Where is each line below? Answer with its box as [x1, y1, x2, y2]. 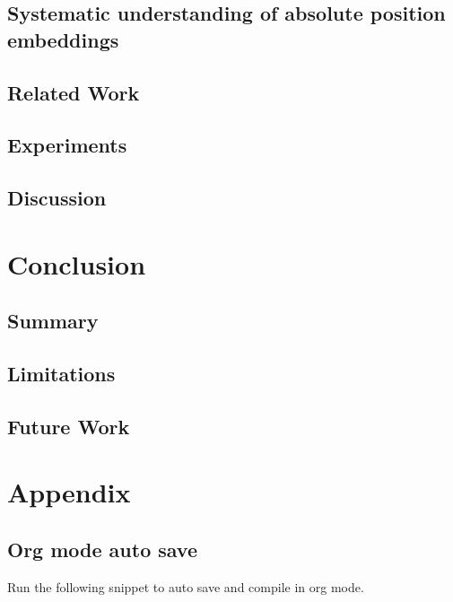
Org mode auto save [7, 536, 198, 563]
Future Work [7, 412, 130, 440]
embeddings [7, 25, 119, 53]
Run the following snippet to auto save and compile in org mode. [7, 577, 364, 596]
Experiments [7, 131, 127, 159]
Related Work [7, 78, 140, 106]
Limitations [7, 360, 116, 388]
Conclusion [7, 245, 146, 282]
